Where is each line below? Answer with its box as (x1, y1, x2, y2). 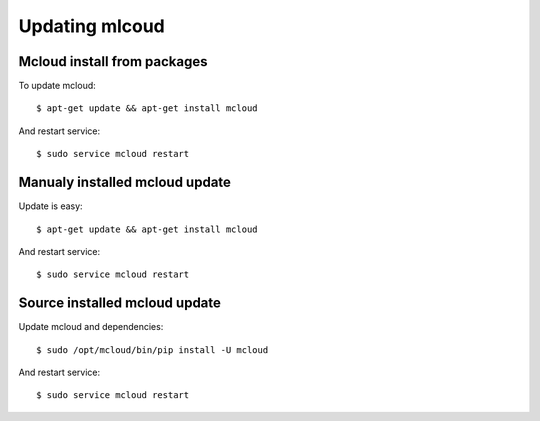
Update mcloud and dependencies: (18, 321, 164, 333)
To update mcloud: (18, 80, 97, 92)
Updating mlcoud (18, 15, 165, 37)
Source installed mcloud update (18, 295, 222, 312)
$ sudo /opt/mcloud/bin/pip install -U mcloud (36, 344, 269, 355)
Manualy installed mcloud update (18, 174, 232, 191)
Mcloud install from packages (18, 53, 208, 70)
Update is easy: (18, 200, 84, 212)
